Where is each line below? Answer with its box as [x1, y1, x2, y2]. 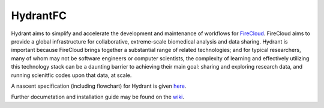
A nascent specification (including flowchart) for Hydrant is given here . [11, 82, 187, 90]
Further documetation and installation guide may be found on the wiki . [11, 93, 185, 101]
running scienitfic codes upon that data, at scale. [11, 72, 132, 79]
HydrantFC [11, 9, 67, 22]
